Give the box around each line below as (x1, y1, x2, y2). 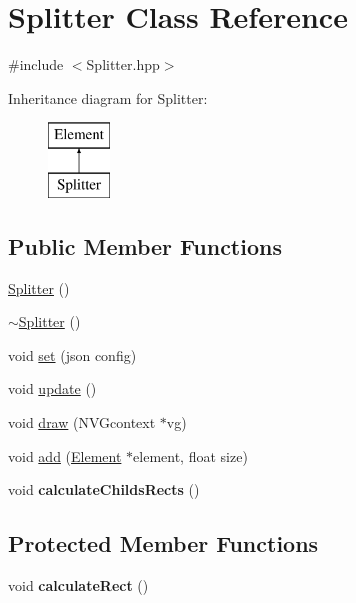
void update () (8, 378, 97, 399)
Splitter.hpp (86, 54, 160, 75)
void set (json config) (8, 344, 137, 365)
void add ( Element (8, 445, 122, 466)
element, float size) (133, 445, 248, 466)
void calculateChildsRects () (8, 479, 200, 500)
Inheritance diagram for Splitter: (8, 87, 208, 108)
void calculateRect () (8, 575, 149, 596)
